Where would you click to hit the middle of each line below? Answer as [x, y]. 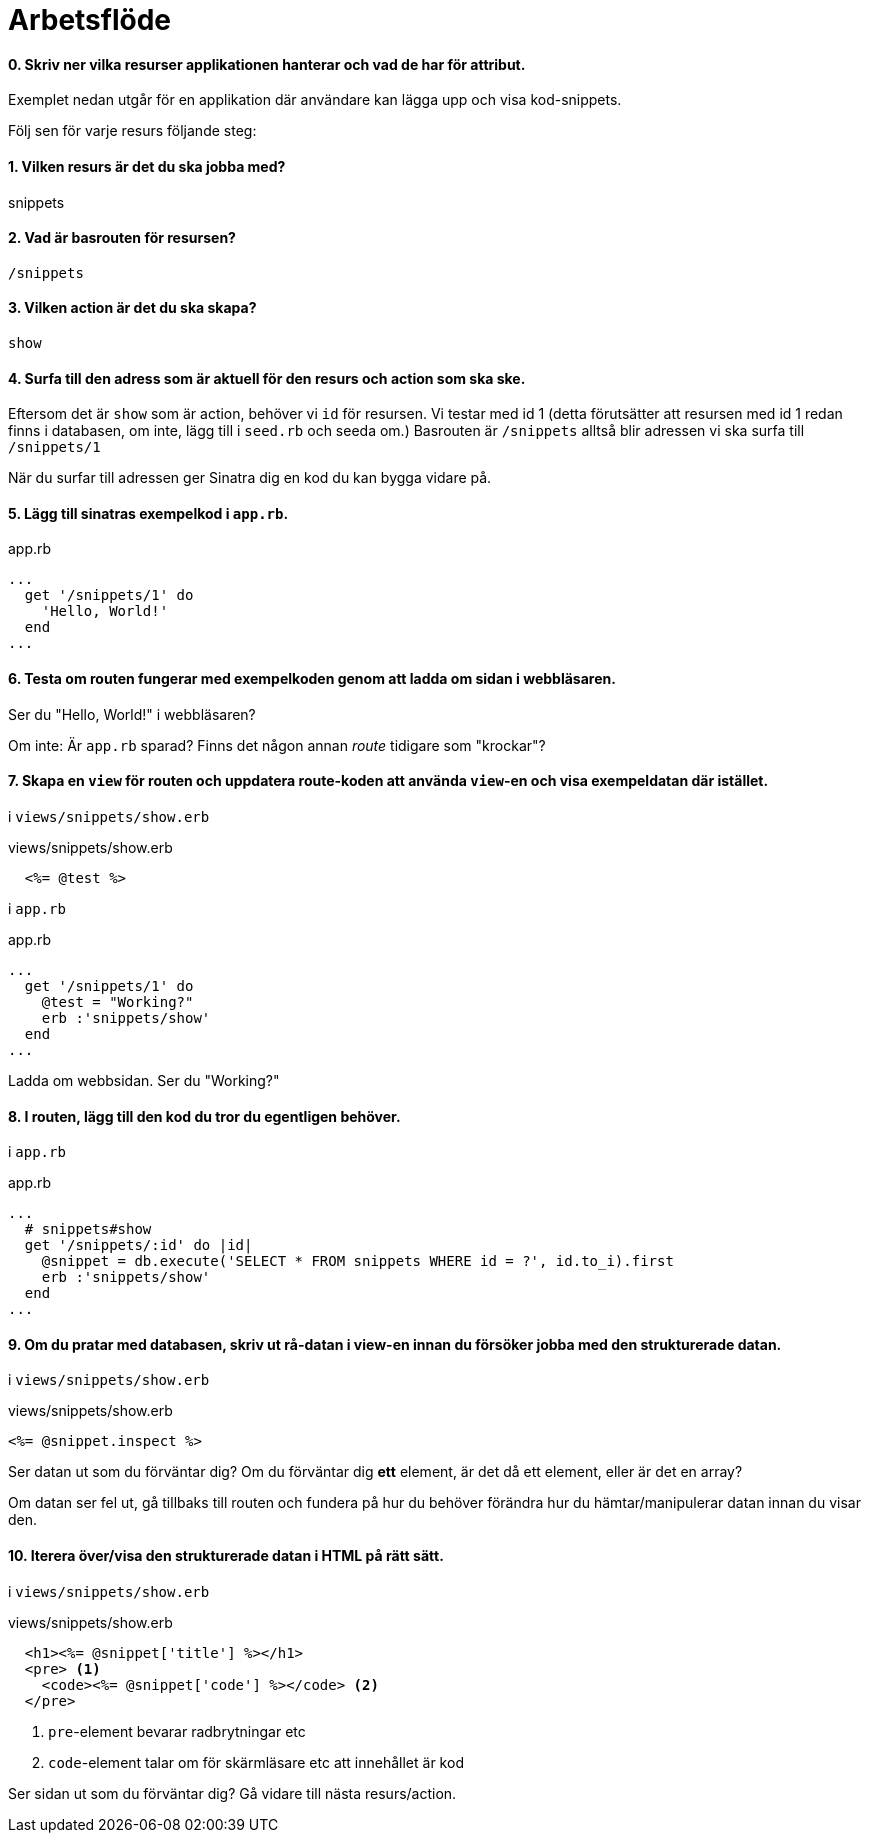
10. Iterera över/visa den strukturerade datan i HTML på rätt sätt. [226, 1555]
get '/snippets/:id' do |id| [138, 1245]
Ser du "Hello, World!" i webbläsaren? [132, 714]
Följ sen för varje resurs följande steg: [132, 131]
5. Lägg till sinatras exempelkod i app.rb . [148, 513]
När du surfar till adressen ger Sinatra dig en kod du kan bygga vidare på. [250, 478]
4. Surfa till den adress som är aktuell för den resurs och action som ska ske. [267, 378]
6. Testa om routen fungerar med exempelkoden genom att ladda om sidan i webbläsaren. [312, 679]
